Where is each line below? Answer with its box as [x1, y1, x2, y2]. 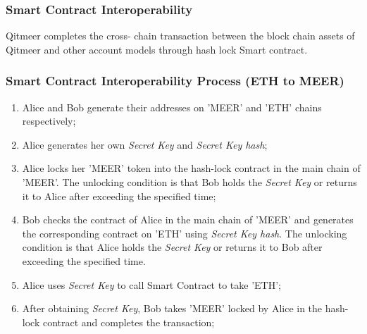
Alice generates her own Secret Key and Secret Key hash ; [22, 137, 268, 151]
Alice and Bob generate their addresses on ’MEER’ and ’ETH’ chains [22, 99, 322, 114]
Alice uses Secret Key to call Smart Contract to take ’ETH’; [22, 277, 281, 292]
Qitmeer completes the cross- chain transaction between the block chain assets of [6, 28, 355, 43]
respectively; [22, 113, 76, 128]
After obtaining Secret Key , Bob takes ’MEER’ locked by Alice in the [22, 301, 323, 316]
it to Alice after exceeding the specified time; [22, 188, 216, 203]
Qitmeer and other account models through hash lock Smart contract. [6, 42, 308, 56]
